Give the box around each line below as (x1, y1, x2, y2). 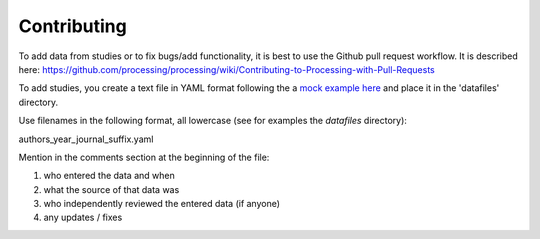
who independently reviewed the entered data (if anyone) (43, 198, 280, 210)
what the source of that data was (43, 183, 180, 195)
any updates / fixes (43, 211, 123, 224)
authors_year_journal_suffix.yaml (18, 133, 154, 145)
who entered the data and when (43, 170, 175, 182)
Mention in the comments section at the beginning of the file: (18, 151, 270, 163)
